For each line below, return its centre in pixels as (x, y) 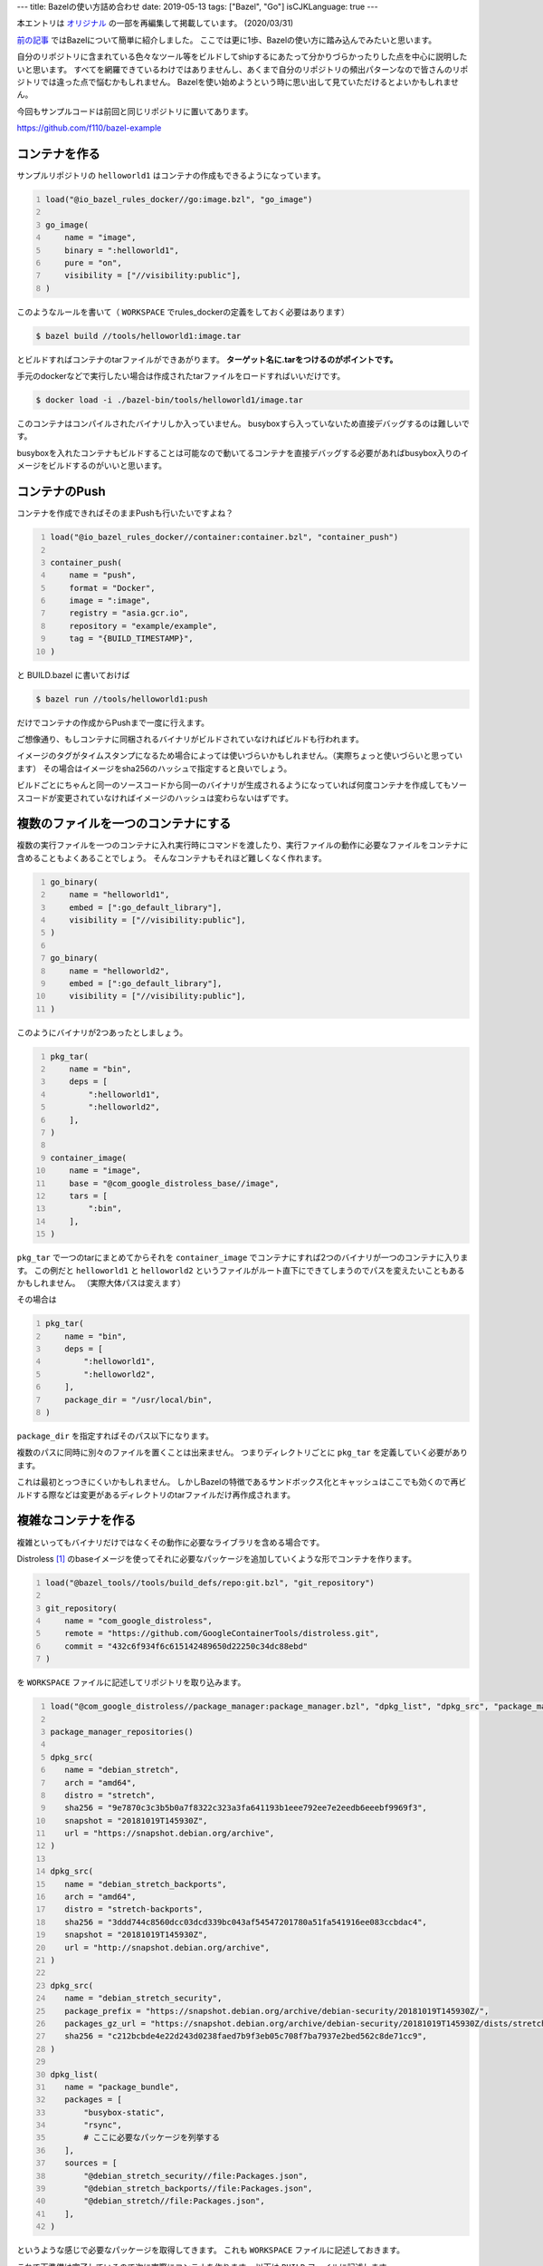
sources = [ (91, 2163)
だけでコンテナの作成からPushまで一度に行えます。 (113, 722)
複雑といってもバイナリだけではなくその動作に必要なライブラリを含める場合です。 (171, 1542)
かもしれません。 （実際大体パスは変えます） (101, 1283)
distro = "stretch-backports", (134, 1909)
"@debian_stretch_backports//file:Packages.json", (198, 2189)
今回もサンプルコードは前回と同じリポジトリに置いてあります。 (135, 111)
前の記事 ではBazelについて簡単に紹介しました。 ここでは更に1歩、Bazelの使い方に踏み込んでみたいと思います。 (227, 40)
